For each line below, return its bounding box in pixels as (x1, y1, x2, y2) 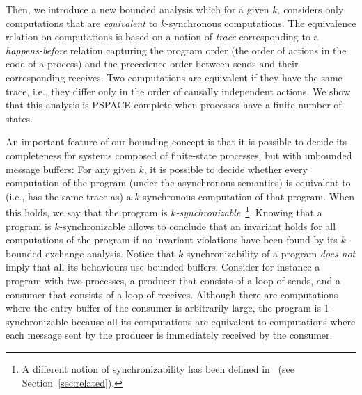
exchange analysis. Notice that (45, 245, 175, 260)
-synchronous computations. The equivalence (166, 15, 356, 30)
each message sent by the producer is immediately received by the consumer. (6, 328, 333, 342)
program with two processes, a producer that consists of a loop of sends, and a (6, 273, 341, 287)
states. (6, 111, 33, 125)
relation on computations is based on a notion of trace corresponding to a (6, 29, 319, 44)
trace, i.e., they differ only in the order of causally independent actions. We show (6, 83, 351, 98)
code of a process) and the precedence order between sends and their (6, 56, 299, 71)
